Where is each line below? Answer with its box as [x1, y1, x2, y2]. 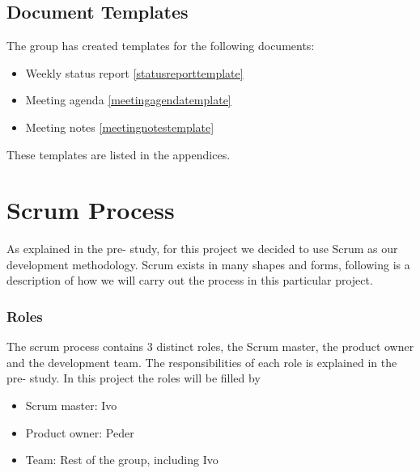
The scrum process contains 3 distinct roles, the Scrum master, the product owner [6, 338, 414, 355]
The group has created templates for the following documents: [6, 37, 315, 54]
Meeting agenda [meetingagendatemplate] [25, 91, 231, 108]
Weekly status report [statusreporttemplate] [25, 64, 244, 81]
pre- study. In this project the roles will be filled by [6, 370, 261, 386]
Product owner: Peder [25, 424, 134, 441]
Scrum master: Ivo [25, 397, 117, 414]
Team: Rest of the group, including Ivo [25, 451, 218, 468]
